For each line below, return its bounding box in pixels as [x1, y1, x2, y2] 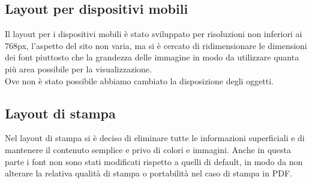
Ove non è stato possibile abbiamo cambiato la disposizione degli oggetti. [5, 74, 274, 87]
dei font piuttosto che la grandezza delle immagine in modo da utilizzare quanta [5, 51, 299, 63]
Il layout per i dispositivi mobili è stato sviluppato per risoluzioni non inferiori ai [5, 28, 302, 40]
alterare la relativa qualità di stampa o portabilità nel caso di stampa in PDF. [5, 167, 292, 179]
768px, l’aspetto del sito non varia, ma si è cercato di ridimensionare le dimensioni [5, 39, 307, 51]
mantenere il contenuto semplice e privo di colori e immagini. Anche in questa [5, 143, 292, 155]
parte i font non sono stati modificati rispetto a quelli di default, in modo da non [5, 155, 303, 167]
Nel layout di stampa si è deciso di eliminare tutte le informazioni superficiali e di [5, 132, 305, 144]
